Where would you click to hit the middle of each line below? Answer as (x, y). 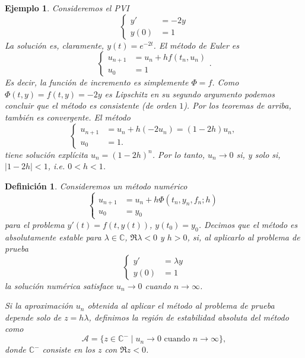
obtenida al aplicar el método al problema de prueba (181, 305)
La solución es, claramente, (55, 45)
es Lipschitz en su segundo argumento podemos (190, 94)
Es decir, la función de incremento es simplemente (97, 82)
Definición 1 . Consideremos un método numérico (96, 186)
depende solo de (33, 317)
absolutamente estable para (53, 237)
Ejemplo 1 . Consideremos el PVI (67, 8)
